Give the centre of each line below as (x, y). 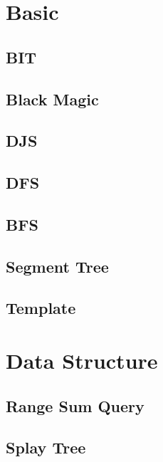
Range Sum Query (75, 405)
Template (41, 308)
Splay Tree (46, 447)
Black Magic (52, 99)
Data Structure (82, 361)
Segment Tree (57, 266)
